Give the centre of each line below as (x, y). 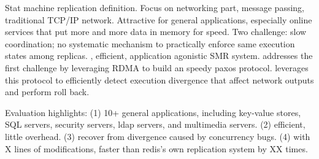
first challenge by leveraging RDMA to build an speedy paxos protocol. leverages (157, 67)
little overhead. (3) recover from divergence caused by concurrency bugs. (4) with (158, 136)
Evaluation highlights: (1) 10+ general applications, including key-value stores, (153, 112)
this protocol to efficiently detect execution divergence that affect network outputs (159, 79)
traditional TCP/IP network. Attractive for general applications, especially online (159, 19)
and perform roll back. (47, 92)
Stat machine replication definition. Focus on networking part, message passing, (155, 7)
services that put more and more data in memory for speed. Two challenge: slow (156, 32)
